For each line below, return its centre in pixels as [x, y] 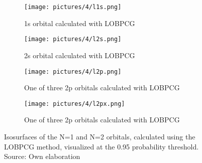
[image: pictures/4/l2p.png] [73, 71]
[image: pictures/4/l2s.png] [73, 39]
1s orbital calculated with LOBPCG [80, 23]
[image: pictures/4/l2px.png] [75, 104]
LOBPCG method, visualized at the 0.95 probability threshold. [102, 146]
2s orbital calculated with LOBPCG [80, 55]
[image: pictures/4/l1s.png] [73, 7]
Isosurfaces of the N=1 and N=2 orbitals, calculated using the [100, 136]
